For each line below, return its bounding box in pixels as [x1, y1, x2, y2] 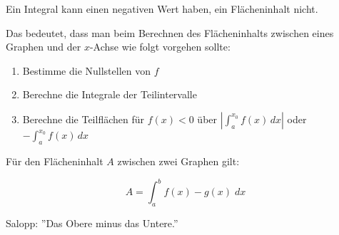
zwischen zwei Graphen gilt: [117, 154, 240, 169]
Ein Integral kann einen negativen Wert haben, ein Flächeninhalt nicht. [6, 1, 318, 16]
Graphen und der [6, 39, 81, 54]
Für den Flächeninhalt [6, 154, 103, 169]
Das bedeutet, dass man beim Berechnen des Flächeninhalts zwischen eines [6, 25, 334, 40]
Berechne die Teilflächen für [22, 111, 145, 126]
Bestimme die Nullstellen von [22, 63, 151, 78]
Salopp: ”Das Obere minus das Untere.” [6, 216, 178, 231]
